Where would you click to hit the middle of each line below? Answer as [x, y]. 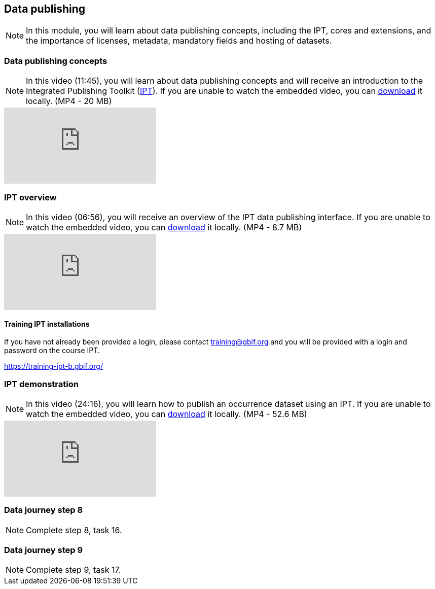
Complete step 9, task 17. [74, 570]
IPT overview [30, 197]
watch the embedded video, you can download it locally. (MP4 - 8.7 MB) [164, 227]
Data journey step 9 [44, 550]
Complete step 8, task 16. [74, 530]
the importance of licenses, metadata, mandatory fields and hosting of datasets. [179, 41]
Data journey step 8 [44, 510]
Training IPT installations [47, 324]
